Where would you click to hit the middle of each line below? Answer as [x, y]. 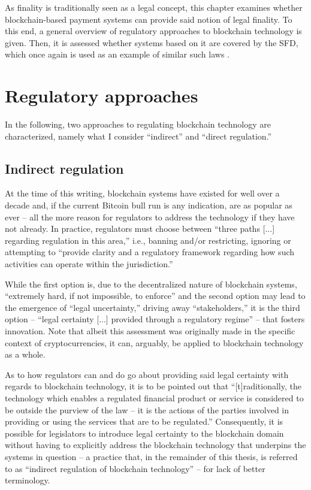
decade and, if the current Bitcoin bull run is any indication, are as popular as [149, 205]
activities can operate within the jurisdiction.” [89, 264]
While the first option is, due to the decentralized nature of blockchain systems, [151, 284]
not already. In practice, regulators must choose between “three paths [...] [140, 229]
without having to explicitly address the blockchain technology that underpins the [155, 445]
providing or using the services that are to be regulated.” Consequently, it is [144, 421]
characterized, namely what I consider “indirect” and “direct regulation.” [138, 136]
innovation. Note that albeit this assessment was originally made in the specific [150, 331]
